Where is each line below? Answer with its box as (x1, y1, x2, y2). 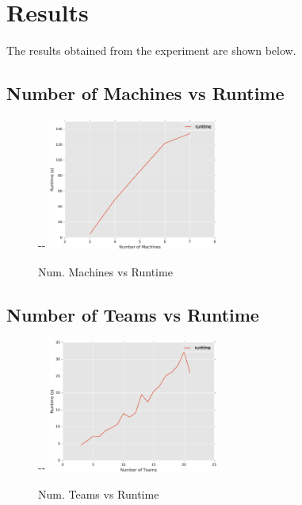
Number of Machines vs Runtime (6, 81, 285, 106)
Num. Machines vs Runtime (38, 263, 173, 279)
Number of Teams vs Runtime (6, 302, 259, 326)
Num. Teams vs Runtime (38, 486, 159, 503)
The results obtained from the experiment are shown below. (6, 42, 296, 59)
